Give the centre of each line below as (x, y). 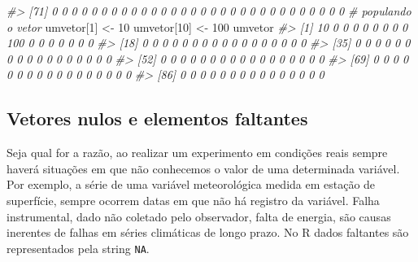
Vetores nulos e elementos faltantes (157, 118)
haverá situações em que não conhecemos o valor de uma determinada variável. (203, 168)
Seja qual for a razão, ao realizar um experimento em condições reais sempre (197, 153)
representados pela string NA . (78, 248)
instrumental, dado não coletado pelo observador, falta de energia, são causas (199, 216)
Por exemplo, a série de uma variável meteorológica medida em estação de (191, 184)
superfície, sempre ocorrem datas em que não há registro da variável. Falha (193, 200)
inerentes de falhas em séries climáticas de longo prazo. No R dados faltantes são (208, 232)
